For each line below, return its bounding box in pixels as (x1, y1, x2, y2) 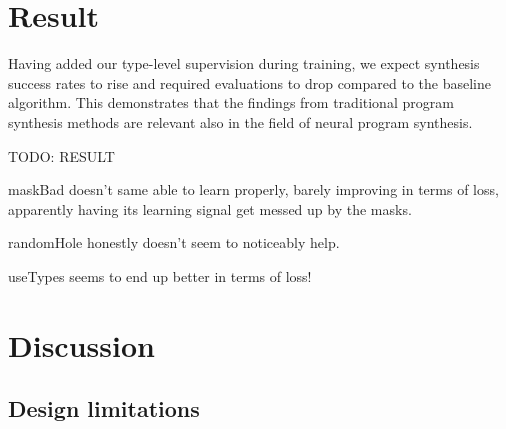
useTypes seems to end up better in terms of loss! (8, 265, 312, 286)
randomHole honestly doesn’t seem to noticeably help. (8, 232, 340, 253)
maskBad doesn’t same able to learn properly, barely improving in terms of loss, (8, 179, 499, 200)
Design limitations (8, 393, 200, 424)
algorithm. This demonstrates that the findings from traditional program (8, 92, 454, 113)
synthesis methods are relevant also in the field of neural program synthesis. (8, 111, 473, 132)
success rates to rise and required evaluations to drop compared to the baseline (8, 72, 491, 93)
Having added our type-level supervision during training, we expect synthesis (8, 53, 480, 74)
